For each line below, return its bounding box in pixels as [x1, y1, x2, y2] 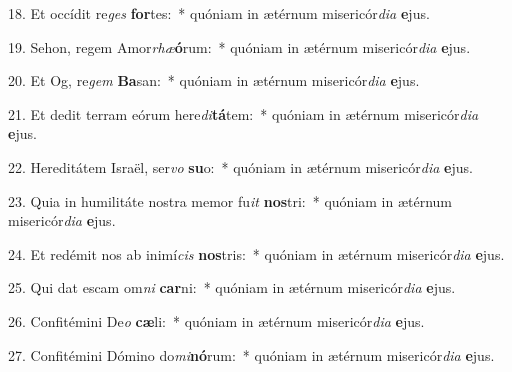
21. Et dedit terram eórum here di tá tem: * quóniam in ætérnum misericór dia [8, 103, 479, 124]
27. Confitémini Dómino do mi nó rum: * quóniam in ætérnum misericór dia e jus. [8, 344, 495, 365]
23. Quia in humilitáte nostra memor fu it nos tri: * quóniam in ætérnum [8, 190, 453, 211]
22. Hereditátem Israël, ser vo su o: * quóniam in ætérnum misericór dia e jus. [8, 156, 473, 177]
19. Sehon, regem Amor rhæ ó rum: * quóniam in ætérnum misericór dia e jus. [8, 36, 471, 57]
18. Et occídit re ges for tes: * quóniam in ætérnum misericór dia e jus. [8, 3, 430, 23]
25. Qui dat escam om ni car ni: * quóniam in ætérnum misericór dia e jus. [8, 277, 456, 298]
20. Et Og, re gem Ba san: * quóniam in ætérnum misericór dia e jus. [8, 70, 420, 91]
